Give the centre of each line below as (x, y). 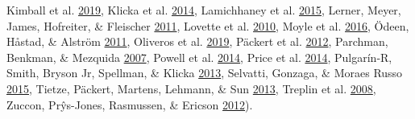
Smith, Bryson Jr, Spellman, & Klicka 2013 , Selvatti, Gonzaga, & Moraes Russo (205, 73)
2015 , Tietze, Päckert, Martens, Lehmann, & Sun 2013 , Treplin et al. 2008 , (191, 88)
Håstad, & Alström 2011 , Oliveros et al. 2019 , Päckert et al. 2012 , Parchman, (197, 41)
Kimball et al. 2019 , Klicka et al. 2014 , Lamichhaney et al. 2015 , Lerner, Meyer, (204, 10)
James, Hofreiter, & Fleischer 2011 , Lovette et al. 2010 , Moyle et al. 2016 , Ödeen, (208, 25)
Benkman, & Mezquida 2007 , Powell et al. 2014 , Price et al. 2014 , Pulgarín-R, (199, 57)
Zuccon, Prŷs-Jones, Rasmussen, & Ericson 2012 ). (130, 104)
